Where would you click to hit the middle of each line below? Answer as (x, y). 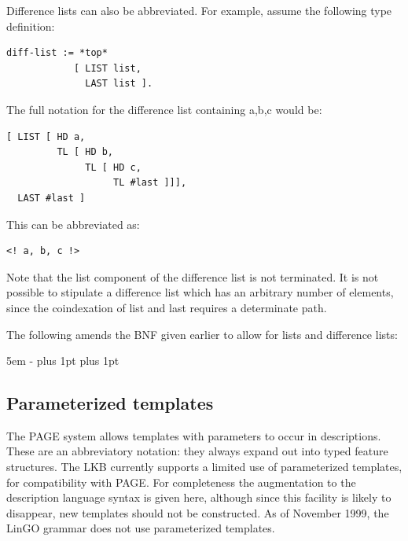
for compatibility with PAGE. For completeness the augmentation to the (181, 482)
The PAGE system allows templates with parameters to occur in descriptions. (194, 435)
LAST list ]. (119, 84)
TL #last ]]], (150, 183)
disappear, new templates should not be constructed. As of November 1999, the (198, 512)
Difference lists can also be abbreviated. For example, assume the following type (199, 10)
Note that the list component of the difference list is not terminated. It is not (193, 276)
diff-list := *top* (57, 53)
